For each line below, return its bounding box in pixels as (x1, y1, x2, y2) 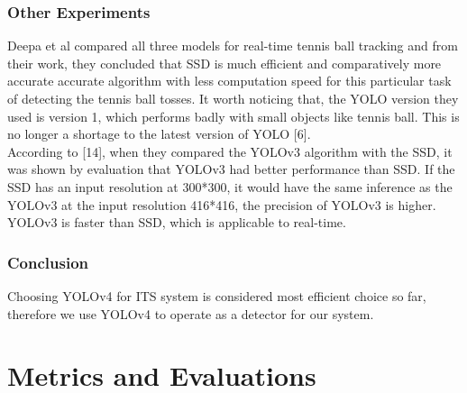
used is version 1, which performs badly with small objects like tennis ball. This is (7, 106, 460, 125)
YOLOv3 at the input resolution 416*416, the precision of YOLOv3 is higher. (7, 195, 436, 214)
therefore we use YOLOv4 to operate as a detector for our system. (7, 304, 374, 323)
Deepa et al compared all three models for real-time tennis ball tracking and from (7, 36, 458, 55)
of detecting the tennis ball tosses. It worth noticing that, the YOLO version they (7, 89, 459, 107)
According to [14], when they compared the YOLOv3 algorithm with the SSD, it (7, 142, 453, 160)
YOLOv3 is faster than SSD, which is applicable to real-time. (7, 213, 346, 232)
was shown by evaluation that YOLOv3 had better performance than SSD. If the (7, 160, 455, 178)
